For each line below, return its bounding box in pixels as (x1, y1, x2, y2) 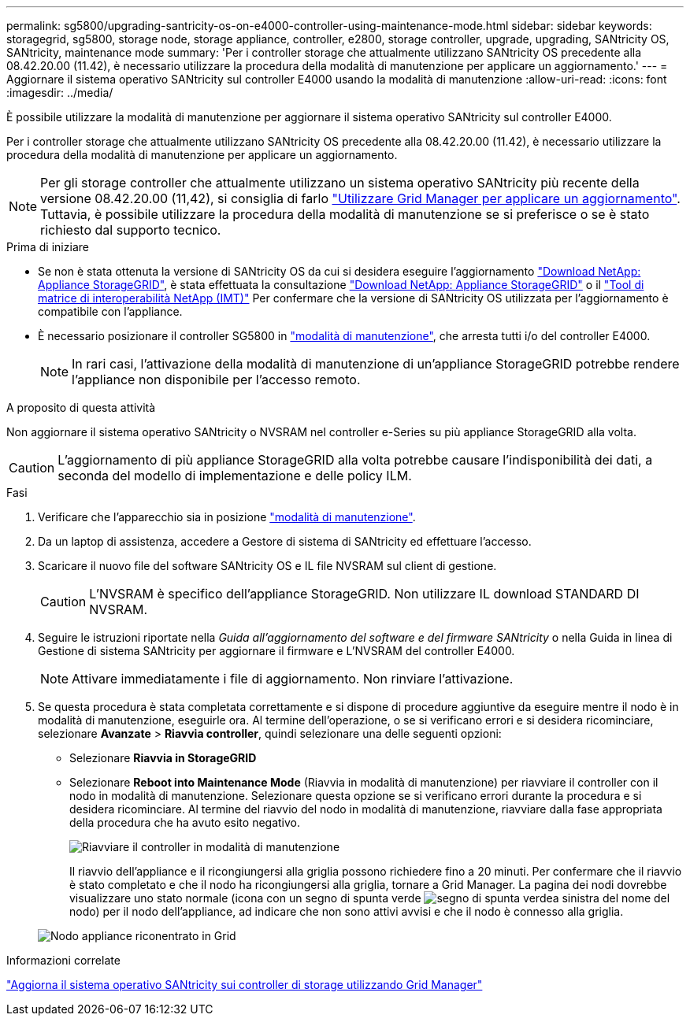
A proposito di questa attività (6, 401, 156, 414)
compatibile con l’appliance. (38, 305, 183, 318)
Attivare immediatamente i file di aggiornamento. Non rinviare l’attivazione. (72, 671, 514, 687)
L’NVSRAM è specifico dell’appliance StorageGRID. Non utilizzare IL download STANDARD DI (89, 586, 640, 602)
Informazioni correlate (6, 953, 121, 967)
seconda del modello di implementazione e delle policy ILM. (57, 468, 412, 483)
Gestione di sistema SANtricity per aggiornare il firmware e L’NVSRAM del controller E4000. (38, 644, 515, 657)
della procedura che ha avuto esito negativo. (69, 816, 301, 829)
